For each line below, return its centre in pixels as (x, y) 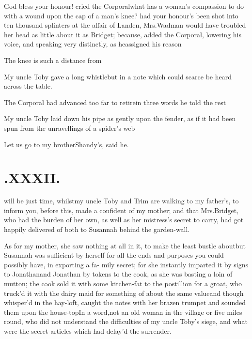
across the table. (28, 86)
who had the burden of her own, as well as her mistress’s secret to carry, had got (124, 220)
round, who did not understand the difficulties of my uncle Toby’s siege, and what (126, 321)
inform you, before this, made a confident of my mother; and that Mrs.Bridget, (121, 210)
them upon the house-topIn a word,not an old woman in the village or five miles (123, 312)
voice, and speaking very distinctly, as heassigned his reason (93, 44)
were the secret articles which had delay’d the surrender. (88, 331)
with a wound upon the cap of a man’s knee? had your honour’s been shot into (121, 15)
